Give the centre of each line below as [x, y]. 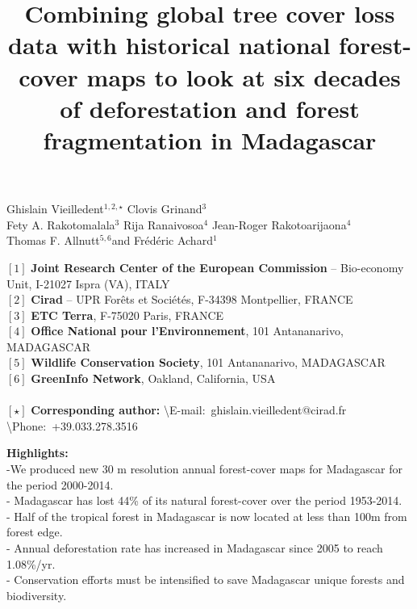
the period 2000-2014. [60, 484]
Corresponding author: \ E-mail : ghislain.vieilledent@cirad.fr [189, 410]
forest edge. [35, 532]
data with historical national [169, 45]
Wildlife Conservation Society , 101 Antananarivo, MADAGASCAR [208, 362]
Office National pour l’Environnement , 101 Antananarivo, [187, 331]
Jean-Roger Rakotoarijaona [279, 224]
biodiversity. [37, 595]
